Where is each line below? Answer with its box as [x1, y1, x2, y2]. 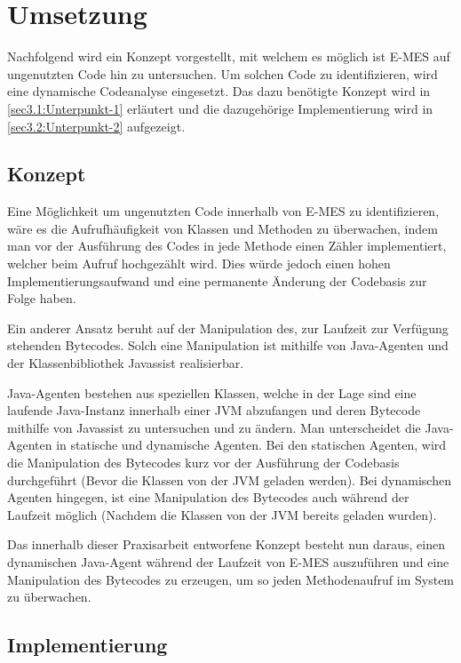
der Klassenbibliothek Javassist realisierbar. [7, 354, 244, 372]
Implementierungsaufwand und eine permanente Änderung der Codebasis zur [7, 271, 427, 290]
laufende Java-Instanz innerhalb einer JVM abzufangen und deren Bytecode [7, 401, 421, 419]
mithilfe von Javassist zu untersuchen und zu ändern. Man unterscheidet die [7, 418, 421, 436]
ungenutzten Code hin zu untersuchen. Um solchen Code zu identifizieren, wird [7, 64, 438, 83]
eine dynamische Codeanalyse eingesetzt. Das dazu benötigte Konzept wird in [7, 82, 431, 100]
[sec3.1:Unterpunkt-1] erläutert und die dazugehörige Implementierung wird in [7, 99, 433, 117]
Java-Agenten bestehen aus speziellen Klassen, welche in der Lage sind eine [7, 383, 417, 402]
